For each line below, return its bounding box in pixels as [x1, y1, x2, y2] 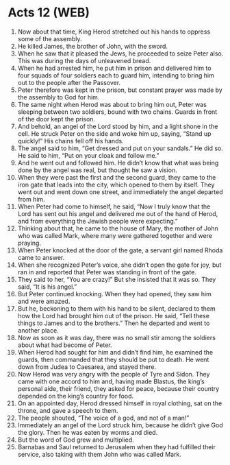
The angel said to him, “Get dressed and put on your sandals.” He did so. [17, 144, 223, 152]
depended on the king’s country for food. [17, 392, 134, 400]
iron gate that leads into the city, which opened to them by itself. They [17, 180, 215, 189]
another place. [17, 326, 59, 334]
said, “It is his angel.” [17, 283, 77, 291]
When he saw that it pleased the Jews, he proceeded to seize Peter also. [17, 49, 224, 58]
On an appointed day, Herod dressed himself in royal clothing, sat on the [17, 399, 222, 407]
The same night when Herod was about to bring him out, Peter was [17, 100, 207, 108]
